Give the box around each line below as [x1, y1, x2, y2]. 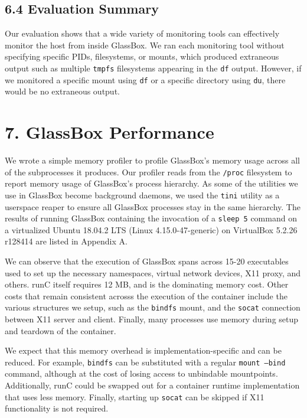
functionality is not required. [5, 402, 109, 414]
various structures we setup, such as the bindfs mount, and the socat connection [5, 301, 301, 314]
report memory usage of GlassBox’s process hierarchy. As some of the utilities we [5, 177, 298, 190]
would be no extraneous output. [5, 85, 120, 97]
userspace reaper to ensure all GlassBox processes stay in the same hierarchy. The [5, 200, 301, 213]
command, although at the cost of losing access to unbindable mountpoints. [5, 367, 278, 380]
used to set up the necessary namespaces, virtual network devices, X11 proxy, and [5, 266, 301, 279]
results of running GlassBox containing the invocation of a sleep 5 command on [5, 212, 297, 224]
